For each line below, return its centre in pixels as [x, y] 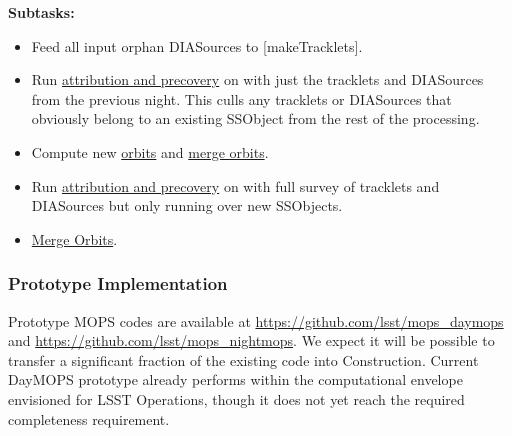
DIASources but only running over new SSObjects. [187, 205]
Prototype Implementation [118, 283]
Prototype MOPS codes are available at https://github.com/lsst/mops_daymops [256, 320]
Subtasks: [41, 12]
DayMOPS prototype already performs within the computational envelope [235, 379]
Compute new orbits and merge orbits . [150, 151]
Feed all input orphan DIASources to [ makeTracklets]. [197, 45]
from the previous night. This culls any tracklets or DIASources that [241, 98]
